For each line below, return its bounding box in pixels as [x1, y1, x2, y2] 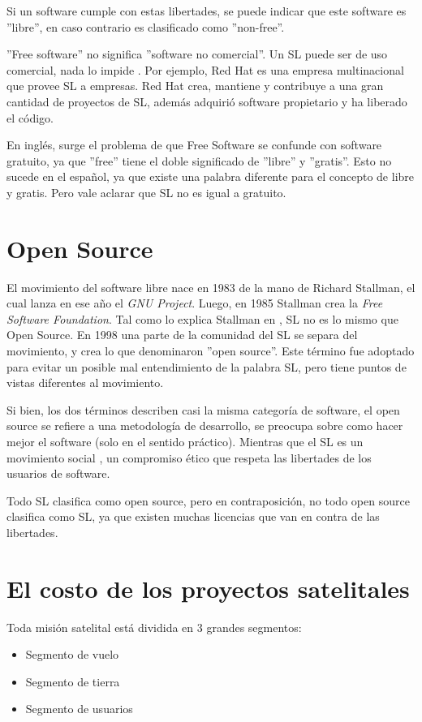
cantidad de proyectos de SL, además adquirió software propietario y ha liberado [6, 92, 407, 110]
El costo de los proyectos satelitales [6, 571, 410, 604]
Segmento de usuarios [25, 700, 133, 717]
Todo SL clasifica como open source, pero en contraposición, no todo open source [6, 492, 410, 509]
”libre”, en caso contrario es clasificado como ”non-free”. [6, 18, 285, 35]
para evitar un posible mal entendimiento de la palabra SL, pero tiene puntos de [6, 358, 407, 375]
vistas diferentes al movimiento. [6, 374, 164, 391]
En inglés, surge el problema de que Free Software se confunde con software [6, 136, 382, 153]
